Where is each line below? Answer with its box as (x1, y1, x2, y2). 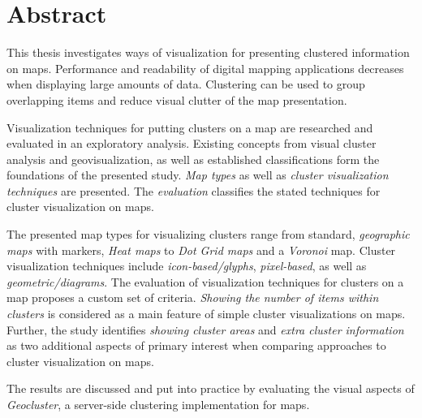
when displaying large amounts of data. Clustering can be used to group (6, 75, 365, 93)
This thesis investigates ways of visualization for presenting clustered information (6, 44, 410, 61)
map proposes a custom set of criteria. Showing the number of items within (6, 289, 379, 306)
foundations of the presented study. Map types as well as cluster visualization (6, 166, 389, 183)
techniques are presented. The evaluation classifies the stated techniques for (6, 182, 381, 199)
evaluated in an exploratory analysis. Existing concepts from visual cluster (6, 135, 377, 152)
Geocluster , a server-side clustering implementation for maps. (6, 396, 310, 412)
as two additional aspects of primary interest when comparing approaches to (6, 337, 386, 354)
